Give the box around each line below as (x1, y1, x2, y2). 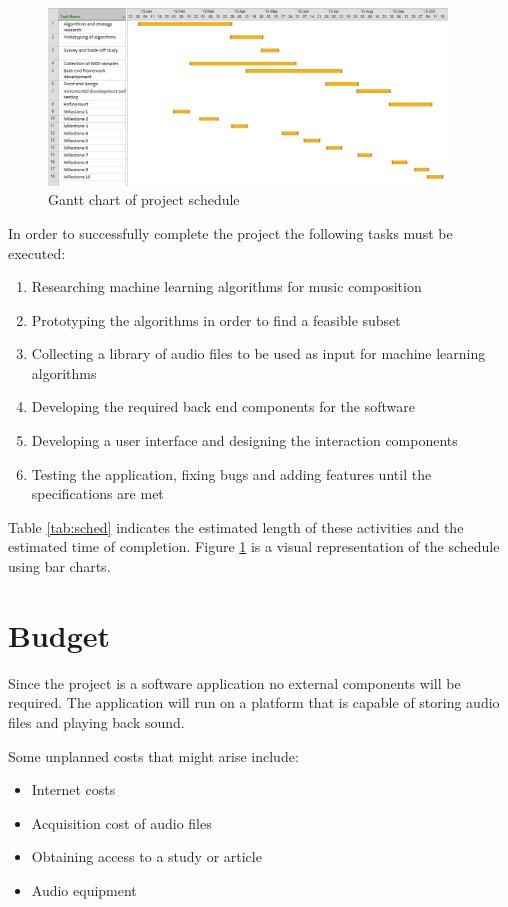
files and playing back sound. (8, 711, 185, 732)
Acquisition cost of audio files (31, 812, 212, 833)
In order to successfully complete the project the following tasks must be (8, 222, 453, 243)
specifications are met (31, 483, 164, 504)
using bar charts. (8, 556, 111, 577)
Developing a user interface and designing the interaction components (31, 430, 458, 451)
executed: (8, 242, 66, 263)
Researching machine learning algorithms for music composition (31, 276, 422, 297)
